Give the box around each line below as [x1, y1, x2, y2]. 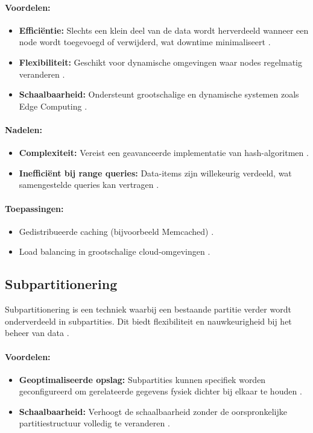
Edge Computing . [19, 99, 87, 112]
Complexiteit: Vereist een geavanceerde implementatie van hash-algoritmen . [19, 146, 309, 159]
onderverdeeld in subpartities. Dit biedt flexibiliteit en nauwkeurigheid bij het [5, 314, 292, 327]
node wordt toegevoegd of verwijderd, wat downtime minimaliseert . [19, 36, 271, 48]
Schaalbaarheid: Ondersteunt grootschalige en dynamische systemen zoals [19, 88, 299, 101]
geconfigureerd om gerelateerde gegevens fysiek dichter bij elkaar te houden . [19, 385, 302, 397]
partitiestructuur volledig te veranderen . [19, 417, 170, 429]
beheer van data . [5, 326, 69, 339]
